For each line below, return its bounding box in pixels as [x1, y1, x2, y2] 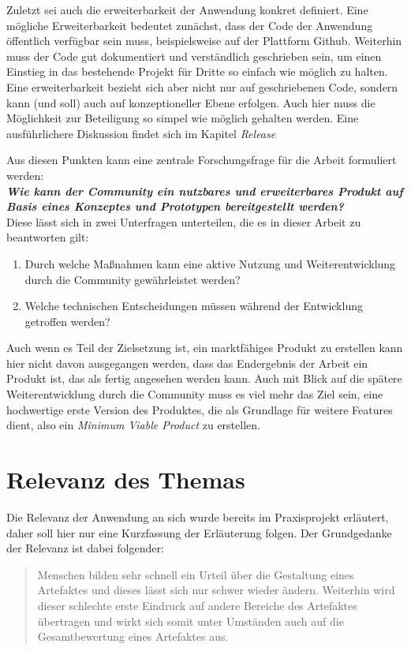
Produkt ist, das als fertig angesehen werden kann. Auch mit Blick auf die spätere [6, 370, 402, 387]
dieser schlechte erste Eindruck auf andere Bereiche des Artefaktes [37, 597, 357, 613]
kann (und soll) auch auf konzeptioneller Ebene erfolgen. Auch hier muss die [6, 94, 376, 110]
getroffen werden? [24, 312, 110, 329]
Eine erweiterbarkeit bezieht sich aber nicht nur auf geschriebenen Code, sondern [6, 78, 398, 95]
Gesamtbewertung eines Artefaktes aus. [37, 628, 229, 645]
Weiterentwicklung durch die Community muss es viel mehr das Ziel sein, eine [6, 386, 383, 402]
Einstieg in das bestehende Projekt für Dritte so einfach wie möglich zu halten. [6, 63, 388, 80]
